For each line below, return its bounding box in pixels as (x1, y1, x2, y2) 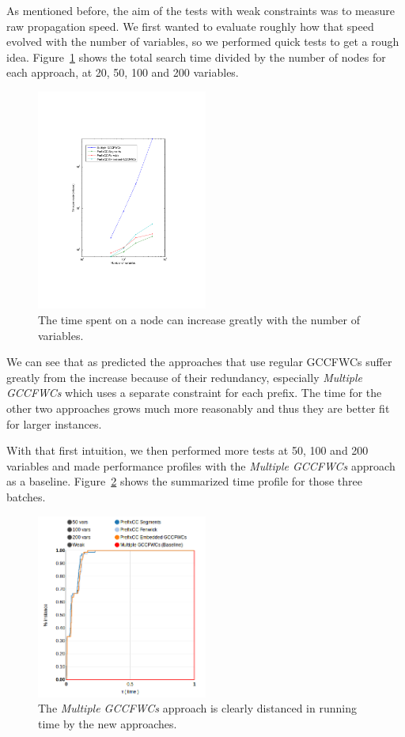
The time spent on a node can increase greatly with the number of (38, 312, 361, 327)
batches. (6, 488, 46, 505)
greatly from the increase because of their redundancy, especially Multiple (6, 368, 362, 385)
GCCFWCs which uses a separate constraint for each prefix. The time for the (6, 384, 382, 401)
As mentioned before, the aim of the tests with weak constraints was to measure (6, 2, 395, 18)
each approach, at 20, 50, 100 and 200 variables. (6, 64, 239, 81)
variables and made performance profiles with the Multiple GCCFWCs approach (6, 457, 396, 474)
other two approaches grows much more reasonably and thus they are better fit (6, 399, 390, 416)
